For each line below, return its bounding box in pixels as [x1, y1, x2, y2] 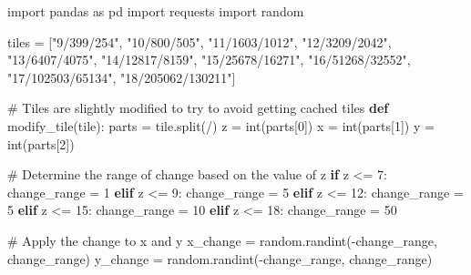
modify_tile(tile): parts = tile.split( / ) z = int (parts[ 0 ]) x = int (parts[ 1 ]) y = [7, 116, 435, 135]
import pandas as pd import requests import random [7, 2, 304, 20]
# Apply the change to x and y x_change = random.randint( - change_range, [7, 230, 437, 250]
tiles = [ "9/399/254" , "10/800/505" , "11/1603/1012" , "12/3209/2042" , [7, 32, 392, 51]
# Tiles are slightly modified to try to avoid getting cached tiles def [7, 98, 389, 117]
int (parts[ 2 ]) [7, 134, 75, 153]
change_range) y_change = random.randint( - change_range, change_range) [7, 249, 433, 268]
